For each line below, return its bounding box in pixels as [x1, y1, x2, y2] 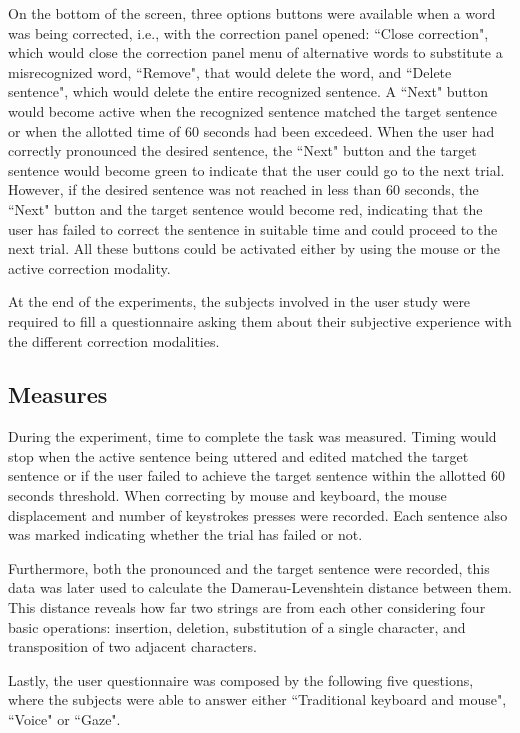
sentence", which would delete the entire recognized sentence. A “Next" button [8, 81, 489, 102]
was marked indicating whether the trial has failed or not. [8, 524, 363, 545]
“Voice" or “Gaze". [8, 709, 121, 730]
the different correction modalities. [8, 330, 220, 351]
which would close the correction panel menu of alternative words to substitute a [8, 42, 503, 63]
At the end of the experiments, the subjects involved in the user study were [8, 291, 471, 312]
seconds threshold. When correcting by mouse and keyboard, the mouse [8, 485, 447, 506]
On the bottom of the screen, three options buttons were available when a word [8, 3, 496, 23]
